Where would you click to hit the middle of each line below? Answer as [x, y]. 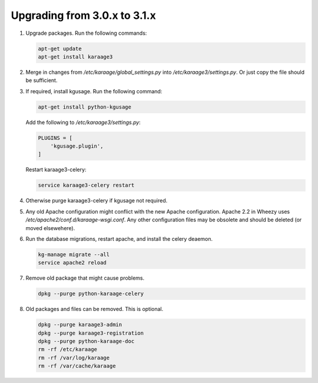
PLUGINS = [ [55, 138]
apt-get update [60, 48]
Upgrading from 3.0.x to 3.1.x [83, 15]
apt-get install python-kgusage [85, 107]
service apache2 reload [72, 263]
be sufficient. [42, 80]
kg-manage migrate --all [74, 254]
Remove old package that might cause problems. [85, 278]
